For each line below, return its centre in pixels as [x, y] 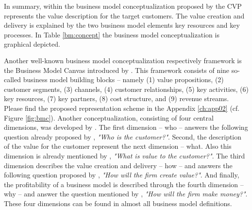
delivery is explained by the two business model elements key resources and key [122, 25]
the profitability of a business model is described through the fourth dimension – [124, 184]
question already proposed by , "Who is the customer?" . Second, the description [123, 136]
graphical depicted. [32, 44]
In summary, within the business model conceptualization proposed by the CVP [123, 6]
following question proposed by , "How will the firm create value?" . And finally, [122, 175]
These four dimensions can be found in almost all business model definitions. [118, 203]
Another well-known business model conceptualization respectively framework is [123, 60]
